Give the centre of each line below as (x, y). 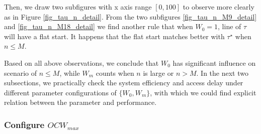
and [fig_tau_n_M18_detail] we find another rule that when (99, 26)
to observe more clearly (219, 7)
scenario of (21, 73)
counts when (115, 73)
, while (70, 73)
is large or (158, 73)
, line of (230, 26)
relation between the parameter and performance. (80, 102)
